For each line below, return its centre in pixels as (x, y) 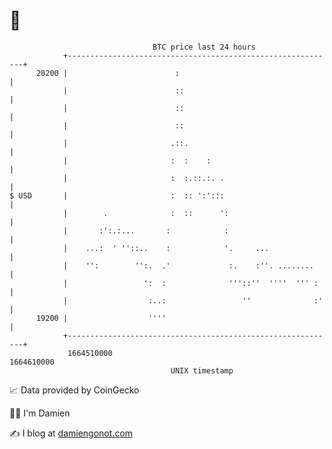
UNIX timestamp (202, 370)
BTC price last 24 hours (204, 47)
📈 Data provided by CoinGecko (74, 390)
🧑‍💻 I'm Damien (40, 413)
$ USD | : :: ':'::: (117, 195)
